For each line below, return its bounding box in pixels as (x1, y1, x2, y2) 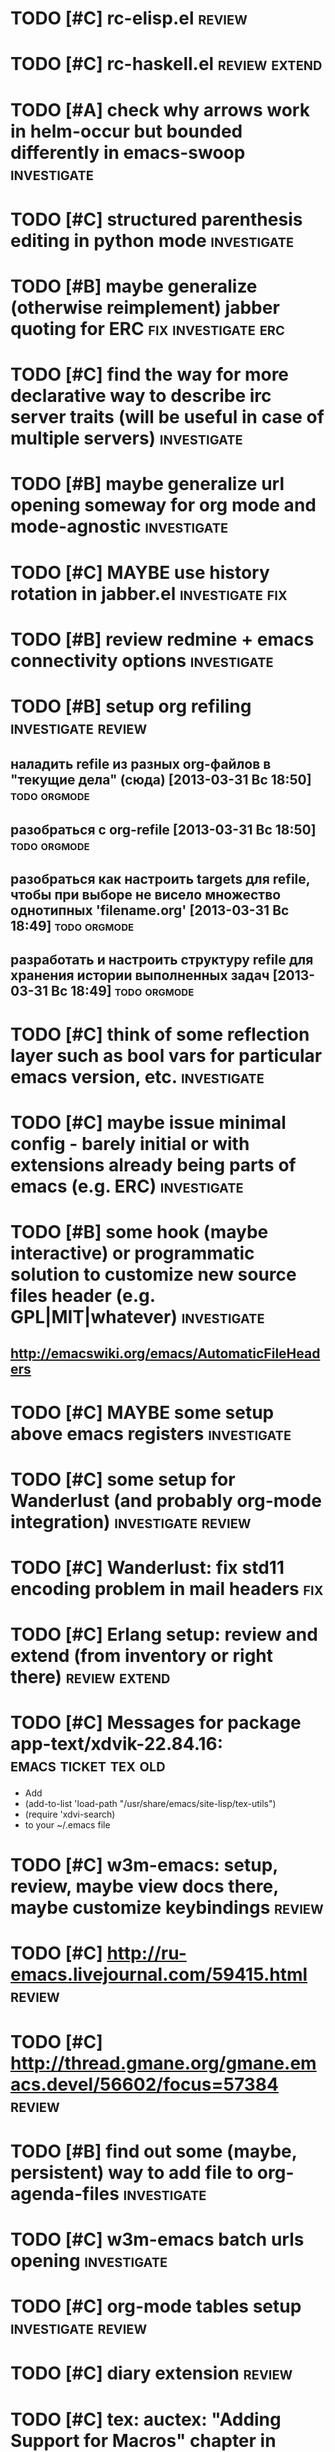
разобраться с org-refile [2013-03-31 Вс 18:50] (10, 821, 317, 838)
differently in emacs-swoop (10, 141, 246, 164)
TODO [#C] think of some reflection (10, 1023, 310, 1046)
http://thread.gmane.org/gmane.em (10, 2052, 317, 2074)
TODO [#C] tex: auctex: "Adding (10, 2408, 282, 2431)
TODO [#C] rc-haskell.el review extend (10, 53, 323, 76)
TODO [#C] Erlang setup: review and (10, 1623, 318, 1646)
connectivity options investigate (10, 649, 274, 672)
